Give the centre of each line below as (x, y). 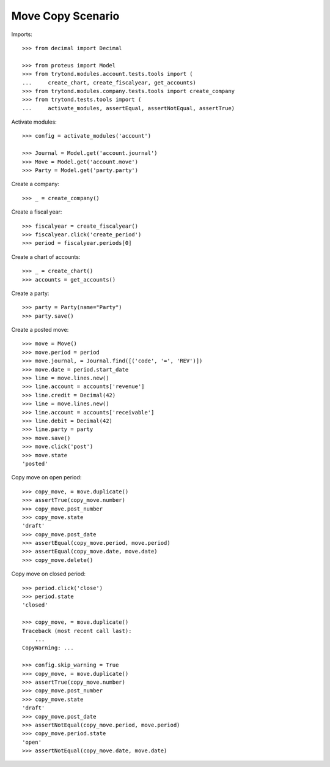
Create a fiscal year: (37, 212)
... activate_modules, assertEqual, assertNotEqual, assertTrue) (129, 108)
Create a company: (35, 184)
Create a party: (30, 293)
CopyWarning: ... (48, 648)
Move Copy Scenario (65, 16)
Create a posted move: (40, 330)
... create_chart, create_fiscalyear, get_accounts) (109, 82)
